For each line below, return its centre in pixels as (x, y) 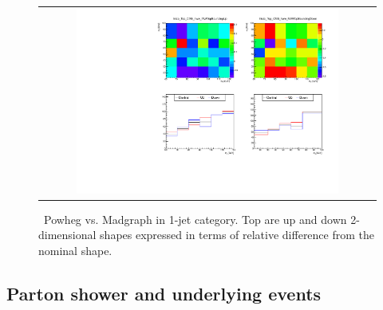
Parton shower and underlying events (164, 293)
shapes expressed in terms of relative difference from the (237, 235)
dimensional (67, 235)
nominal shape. (75, 250)
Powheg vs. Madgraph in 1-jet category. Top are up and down (195, 219)
